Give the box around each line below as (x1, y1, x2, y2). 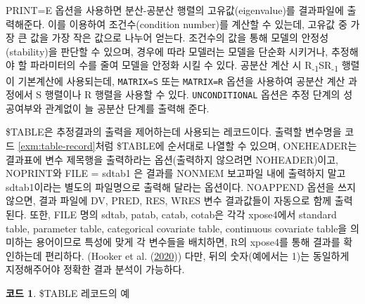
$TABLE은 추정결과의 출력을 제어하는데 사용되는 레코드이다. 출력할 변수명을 (6, 124, 342, 139)
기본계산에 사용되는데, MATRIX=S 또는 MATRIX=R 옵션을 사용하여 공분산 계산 (18, 73, 345, 88)
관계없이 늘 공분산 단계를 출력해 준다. (45, 100, 210, 115)
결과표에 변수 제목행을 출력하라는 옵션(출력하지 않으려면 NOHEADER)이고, (6, 152, 338, 166)
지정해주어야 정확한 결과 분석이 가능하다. (6, 262, 185, 277)
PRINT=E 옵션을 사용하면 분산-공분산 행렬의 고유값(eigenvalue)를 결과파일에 (6, 3, 344, 17)
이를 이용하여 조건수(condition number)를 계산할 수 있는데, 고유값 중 (48, 16, 347, 31)
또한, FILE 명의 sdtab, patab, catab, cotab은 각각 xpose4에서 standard (30, 206, 337, 221)
